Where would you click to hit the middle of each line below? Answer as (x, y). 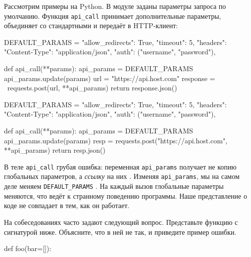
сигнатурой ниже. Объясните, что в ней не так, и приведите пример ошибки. (120, 232)
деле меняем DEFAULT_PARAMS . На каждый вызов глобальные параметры (114, 186)
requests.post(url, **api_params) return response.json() (92, 88)
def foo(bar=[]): (28, 248)
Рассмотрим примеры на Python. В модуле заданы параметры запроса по (115, 6)
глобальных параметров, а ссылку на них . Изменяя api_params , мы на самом (122, 176)
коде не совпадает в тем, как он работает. (67, 205)
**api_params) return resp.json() (55, 150)
